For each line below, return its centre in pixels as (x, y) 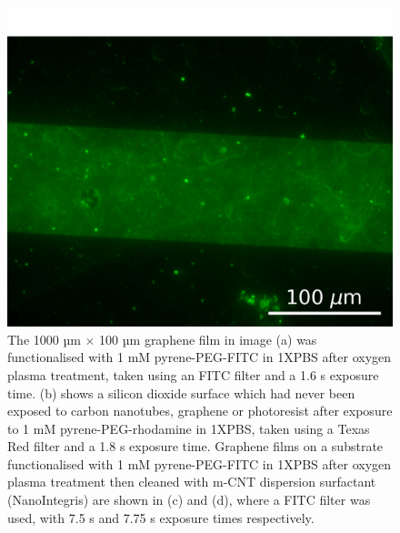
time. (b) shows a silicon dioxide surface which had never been (181, 392)
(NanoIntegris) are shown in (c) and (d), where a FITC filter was (189, 500)
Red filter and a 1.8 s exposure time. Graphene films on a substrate (195, 446)
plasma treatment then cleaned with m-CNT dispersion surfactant (192, 482)
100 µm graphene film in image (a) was (208, 339)
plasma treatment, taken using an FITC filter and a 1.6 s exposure (193, 374)
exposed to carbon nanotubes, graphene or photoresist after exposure (200, 411)
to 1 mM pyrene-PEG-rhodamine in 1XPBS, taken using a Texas (189, 428)
